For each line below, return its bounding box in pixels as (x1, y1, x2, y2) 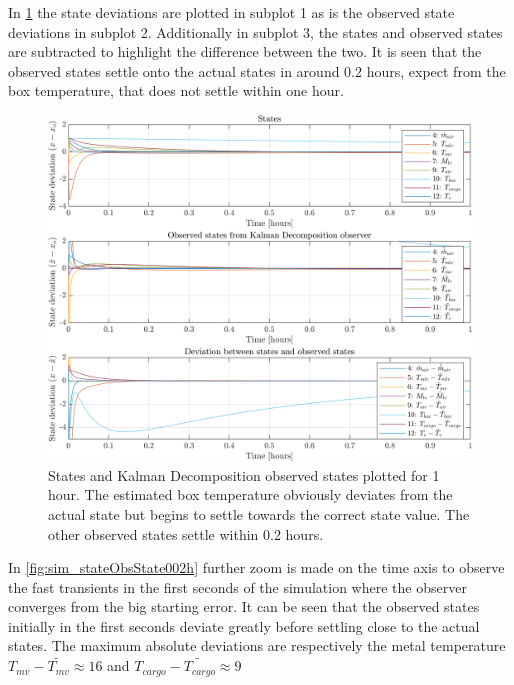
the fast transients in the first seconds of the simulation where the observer (8, 576, 467, 597)
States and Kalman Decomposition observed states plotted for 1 (48, 464, 440, 485)
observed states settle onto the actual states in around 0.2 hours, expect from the (8, 60, 506, 81)
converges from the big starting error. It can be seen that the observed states (8, 596, 480, 617)
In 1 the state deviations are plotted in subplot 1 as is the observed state (8, 2, 455, 22)
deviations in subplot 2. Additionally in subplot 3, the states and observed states (8, 21, 503, 42)
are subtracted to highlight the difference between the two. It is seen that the (8, 41, 482, 62)
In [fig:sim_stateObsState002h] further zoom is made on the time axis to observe (8, 557, 505, 578)
